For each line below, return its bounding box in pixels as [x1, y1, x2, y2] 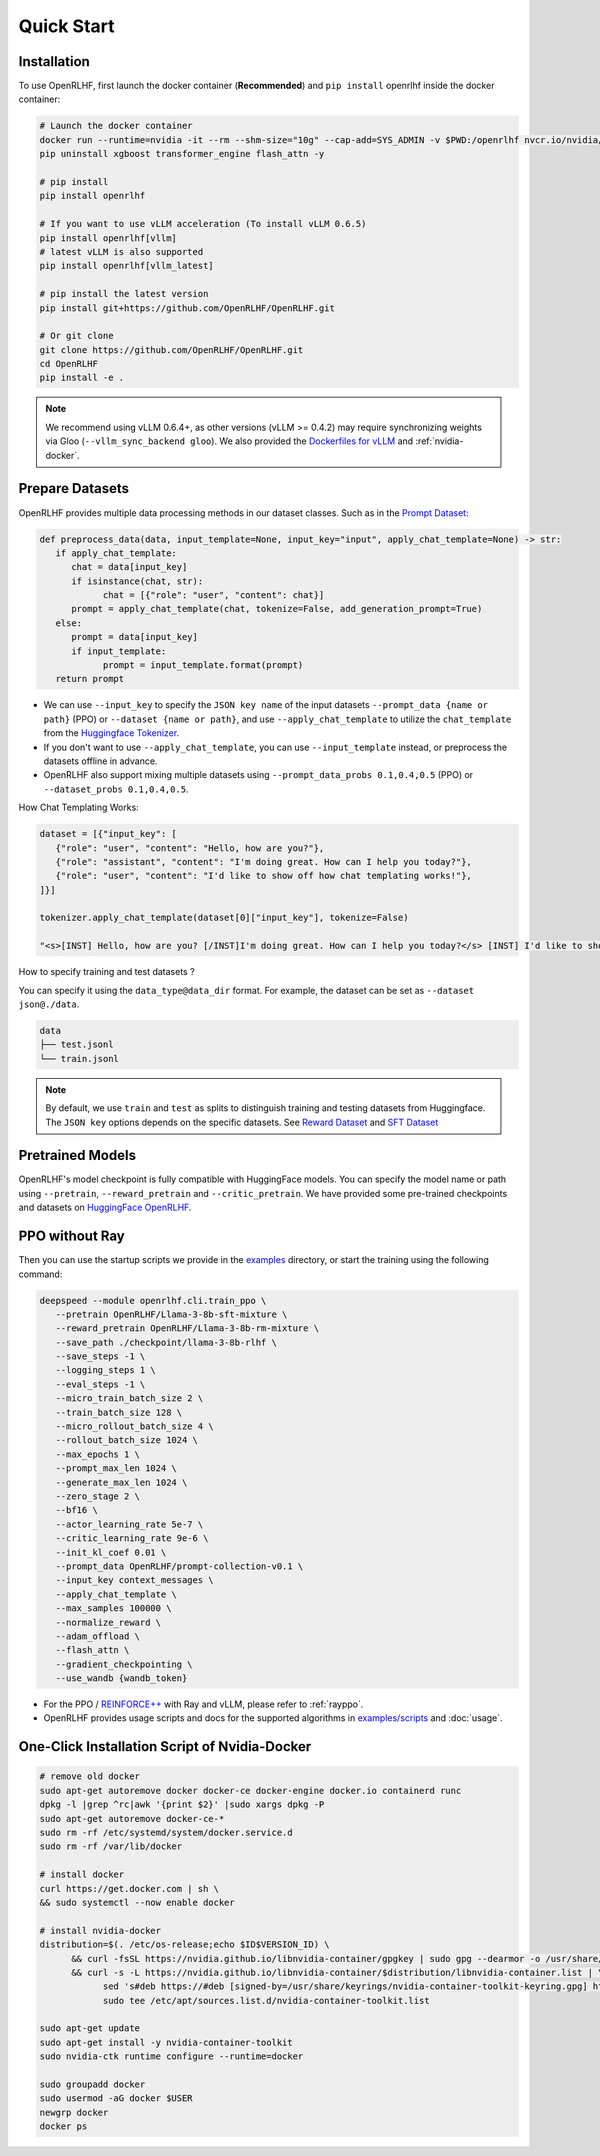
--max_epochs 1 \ [55, 1448, 140, 1460]
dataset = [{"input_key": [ [39, 828, 177, 840]
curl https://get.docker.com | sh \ [39, 1883, 220, 1894]
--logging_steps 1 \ [55, 1365, 157, 1376]
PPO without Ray [18, 1228, 125, 1245]
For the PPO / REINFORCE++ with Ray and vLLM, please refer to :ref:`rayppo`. [43, 1698, 364, 1710]
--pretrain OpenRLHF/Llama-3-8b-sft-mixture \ [55, 1308, 288, 1320]
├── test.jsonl [39, 1039, 114, 1050]
